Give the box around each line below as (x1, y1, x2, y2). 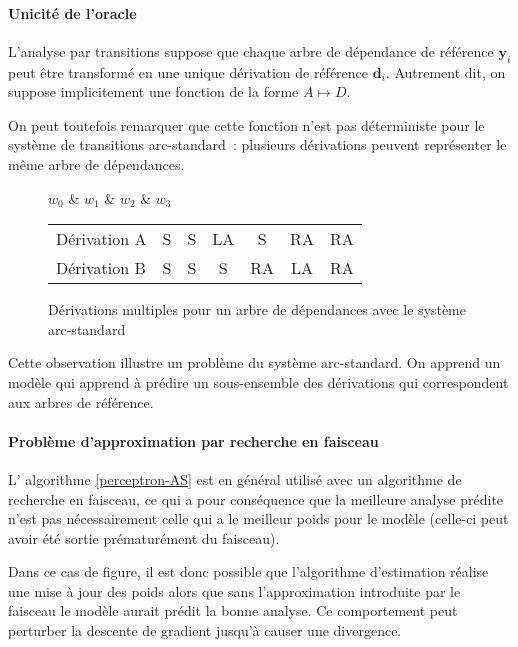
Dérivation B (56, 256, 146, 280)
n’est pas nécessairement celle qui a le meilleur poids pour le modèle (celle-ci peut (8, 508, 509, 529)
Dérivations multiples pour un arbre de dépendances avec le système (48, 299, 466, 320)
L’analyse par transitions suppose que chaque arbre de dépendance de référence (8, 40, 494, 61)
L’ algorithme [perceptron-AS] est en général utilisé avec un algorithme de (8, 468, 462, 489)
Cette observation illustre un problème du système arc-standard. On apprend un (8, 352, 501, 373)
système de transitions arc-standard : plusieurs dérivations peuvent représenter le (8, 134, 507, 155)
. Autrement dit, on (385, 61, 506, 82)
